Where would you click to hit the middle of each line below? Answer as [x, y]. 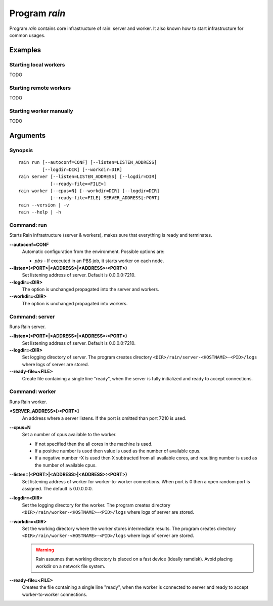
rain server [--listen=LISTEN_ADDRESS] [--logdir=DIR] [88, 177]
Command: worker [33, 391]
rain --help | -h [40, 212]
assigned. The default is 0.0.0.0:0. [57, 489]
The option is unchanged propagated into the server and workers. [90, 289]
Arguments [28, 136]
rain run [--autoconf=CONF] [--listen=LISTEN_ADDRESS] [88, 163]
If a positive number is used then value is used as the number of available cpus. [118, 451]
